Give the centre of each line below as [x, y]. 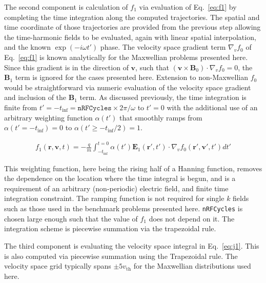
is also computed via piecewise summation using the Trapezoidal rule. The [121, 256]
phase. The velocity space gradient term [163, 47]
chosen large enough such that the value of [71, 218]
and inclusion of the [35, 97]
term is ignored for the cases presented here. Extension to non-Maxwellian [132, 77]
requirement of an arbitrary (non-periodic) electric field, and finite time [116, 188]
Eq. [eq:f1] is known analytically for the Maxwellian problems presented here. [126, 57]
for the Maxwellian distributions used [192, 266]
